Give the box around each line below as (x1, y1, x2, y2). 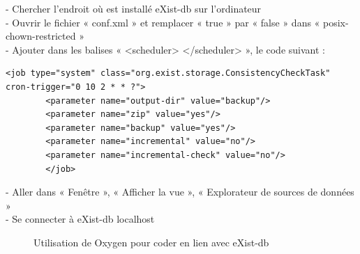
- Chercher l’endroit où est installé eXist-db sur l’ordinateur (6, 1, 262, 15)
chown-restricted (6, 29, 76, 43)
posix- (323, 15, 349, 29)
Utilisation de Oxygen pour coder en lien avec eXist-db (33, 235, 269, 249)
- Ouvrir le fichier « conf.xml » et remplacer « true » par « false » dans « (6, 15, 320, 29)
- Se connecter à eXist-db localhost (6, 212, 155, 226)
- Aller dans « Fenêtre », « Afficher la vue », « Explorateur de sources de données (6, 184, 354, 199)
